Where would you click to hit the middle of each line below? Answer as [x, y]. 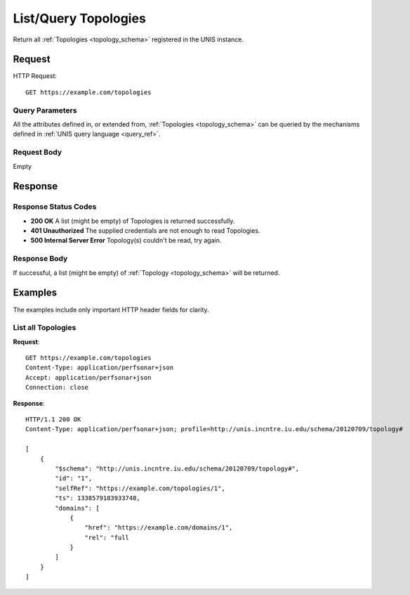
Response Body [40, 259]
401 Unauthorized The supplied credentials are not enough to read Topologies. [145, 231]
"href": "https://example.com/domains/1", [159, 528]
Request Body [38, 153]
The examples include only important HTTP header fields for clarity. [111, 309]
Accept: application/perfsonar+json [88, 377]
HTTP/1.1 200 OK [53, 419]
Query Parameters [45, 110]
